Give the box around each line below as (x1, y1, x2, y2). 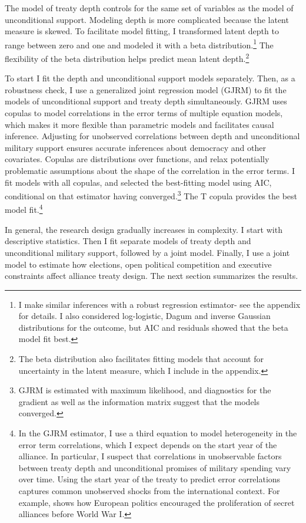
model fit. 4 (5, 202, 43, 216)
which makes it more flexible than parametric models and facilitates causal (5, 118, 274, 130)
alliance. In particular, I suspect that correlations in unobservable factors (18, 450, 282, 462)
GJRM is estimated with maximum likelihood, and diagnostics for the (18, 384, 271, 396)
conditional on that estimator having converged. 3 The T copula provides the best (5, 188, 297, 202)
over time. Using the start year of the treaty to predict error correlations (18, 473, 281, 485)
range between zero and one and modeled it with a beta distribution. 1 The (5, 37, 274, 51)
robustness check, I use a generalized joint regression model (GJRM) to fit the (5, 83, 287, 96)
